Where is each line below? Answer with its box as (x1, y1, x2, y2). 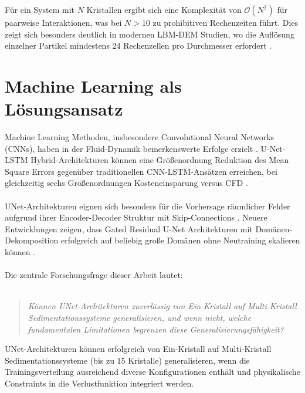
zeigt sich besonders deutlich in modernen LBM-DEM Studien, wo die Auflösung (5, 28, 294, 40)
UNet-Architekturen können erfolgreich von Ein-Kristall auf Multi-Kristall (5, 343, 272, 355)
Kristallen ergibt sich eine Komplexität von (86, 4, 242, 15)
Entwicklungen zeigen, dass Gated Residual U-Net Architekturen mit (5, 222, 253, 235)
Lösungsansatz (5, 97, 123, 121)
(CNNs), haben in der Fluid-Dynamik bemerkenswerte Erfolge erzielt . (5, 142, 258, 154)
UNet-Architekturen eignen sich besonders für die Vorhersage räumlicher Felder (5, 199, 290, 212)
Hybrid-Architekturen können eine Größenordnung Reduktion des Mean (30, 154, 289, 166)
